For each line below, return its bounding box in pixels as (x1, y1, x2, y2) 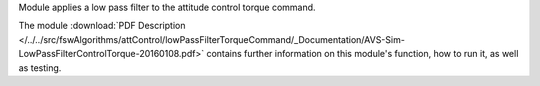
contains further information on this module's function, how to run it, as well (206, 48, 519, 60)
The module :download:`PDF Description (18, 20, 186, 32)
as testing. (18, 61, 62, 74)
